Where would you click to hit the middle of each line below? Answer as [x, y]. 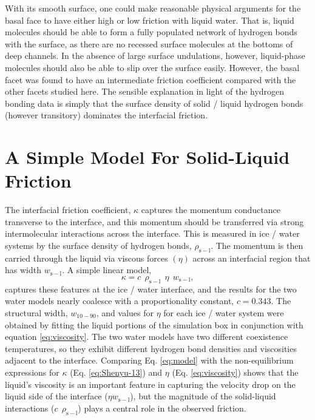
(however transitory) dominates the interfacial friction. [107, 115]
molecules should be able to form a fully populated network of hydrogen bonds [151, 32]
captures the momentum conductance [211, 210]
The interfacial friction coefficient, [68, 210]
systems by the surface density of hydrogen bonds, [98, 246]
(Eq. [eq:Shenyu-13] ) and [116, 372]
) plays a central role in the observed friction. [162, 408]
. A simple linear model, [107, 270]
